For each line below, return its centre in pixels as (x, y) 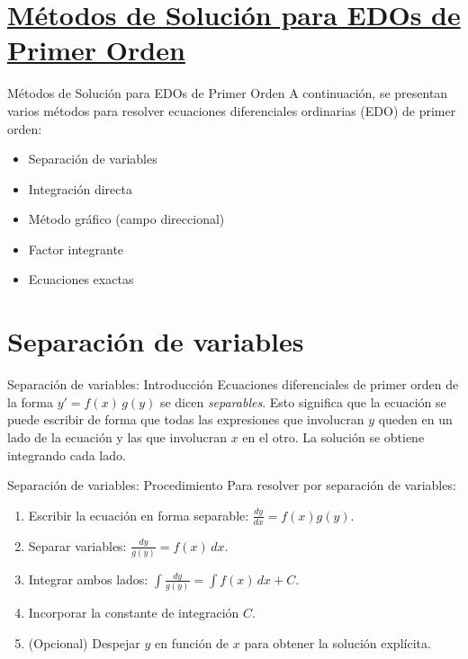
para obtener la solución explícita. (337, 642)
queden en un (415, 419)
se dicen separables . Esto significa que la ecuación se (303, 401)
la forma (30, 401)
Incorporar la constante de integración (134, 613)
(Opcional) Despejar (84, 642)
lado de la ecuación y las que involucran (117, 436)
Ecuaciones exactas (81, 279)
